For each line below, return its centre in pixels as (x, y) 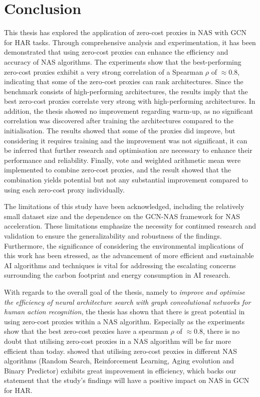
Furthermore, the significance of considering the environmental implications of (124, 245)
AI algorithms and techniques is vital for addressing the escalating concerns (120, 265)
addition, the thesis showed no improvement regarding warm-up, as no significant (129, 111)
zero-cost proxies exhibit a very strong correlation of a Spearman (104, 71)
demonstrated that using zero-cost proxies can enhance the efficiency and (116, 52)
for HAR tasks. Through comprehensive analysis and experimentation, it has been (130, 42)
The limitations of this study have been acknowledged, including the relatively (124, 206)
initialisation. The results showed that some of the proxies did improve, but (120, 131)
